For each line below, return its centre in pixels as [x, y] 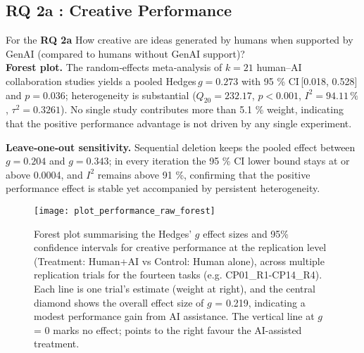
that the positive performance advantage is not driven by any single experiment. [179, 123]
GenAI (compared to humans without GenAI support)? [125, 53]
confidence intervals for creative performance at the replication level [180, 247]
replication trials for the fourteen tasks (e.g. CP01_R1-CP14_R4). [178, 275]
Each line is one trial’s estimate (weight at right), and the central [175, 288]
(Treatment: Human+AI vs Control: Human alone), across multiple [179, 261]
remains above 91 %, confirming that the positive [204, 174]
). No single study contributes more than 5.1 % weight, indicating [202, 109]
